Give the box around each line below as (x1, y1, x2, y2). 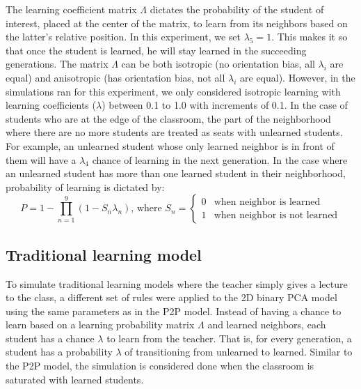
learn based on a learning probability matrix (6, 317, 195, 332)
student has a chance (6, 330, 95, 345)
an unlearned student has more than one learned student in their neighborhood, (6, 166, 346, 181)
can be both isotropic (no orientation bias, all (121, 56, 315, 71)
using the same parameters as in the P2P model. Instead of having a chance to (6, 303, 342, 318)
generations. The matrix (6, 56, 109, 71)
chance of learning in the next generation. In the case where (92, 152, 348, 167)
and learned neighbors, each (207, 317, 326, 332)
